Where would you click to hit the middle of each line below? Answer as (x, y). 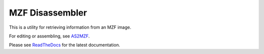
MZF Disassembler (48, 13)
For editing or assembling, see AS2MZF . (49, 36)
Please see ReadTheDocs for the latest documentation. (65, 45)
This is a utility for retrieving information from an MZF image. (70, 27)
